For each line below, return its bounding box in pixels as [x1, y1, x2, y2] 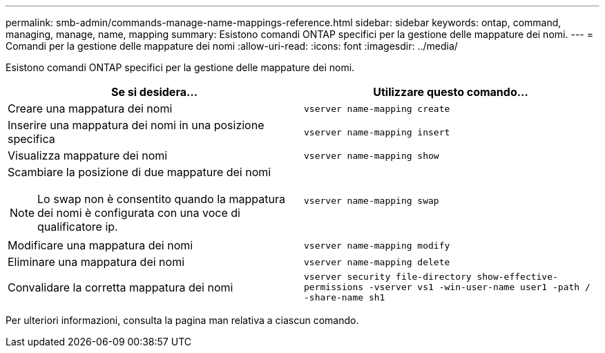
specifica [8, 132, 55, 146]
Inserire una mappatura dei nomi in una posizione [8, 118, 265, 132]
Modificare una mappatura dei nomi [8, 238, 193, 252]
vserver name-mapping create [304, 103, 450, 114]
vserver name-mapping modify [304, 240, 450, 251]
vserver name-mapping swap [304, 195, 439, 206]
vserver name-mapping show [304, 150, 439, 161]
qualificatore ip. [37, 220, 118, 233]
